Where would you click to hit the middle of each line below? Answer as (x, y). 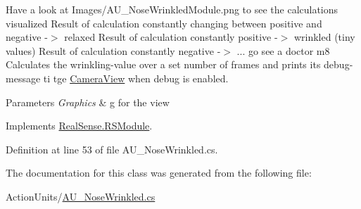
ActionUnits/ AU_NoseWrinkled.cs (81, 196)
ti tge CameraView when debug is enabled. (136, 78)
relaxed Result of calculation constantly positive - (171, 37)
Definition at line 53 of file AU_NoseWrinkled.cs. (112, 149)
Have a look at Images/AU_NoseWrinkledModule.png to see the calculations (172, 9)
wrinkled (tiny (324, 37)
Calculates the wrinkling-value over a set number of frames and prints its (163, 64)
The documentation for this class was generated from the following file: (159, 173)
